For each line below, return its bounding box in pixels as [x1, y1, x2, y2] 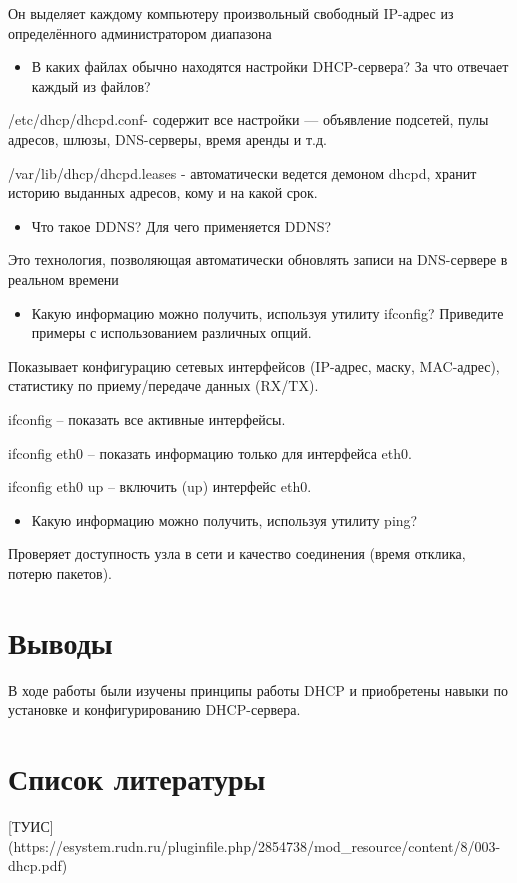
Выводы [8, 621, 113, 662]
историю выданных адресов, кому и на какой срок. [8, 182, 318, 203]
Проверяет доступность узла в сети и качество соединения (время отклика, [8, 543, 466, 564]
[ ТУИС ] [8, 815, 54, 836]
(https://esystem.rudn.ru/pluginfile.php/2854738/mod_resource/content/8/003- [8, 835, 501, 856]
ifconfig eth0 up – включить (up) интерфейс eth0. [8, 476, 312, 497]
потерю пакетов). [8, 562, 113, 583]
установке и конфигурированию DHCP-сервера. [8, 699, 301, 720]
